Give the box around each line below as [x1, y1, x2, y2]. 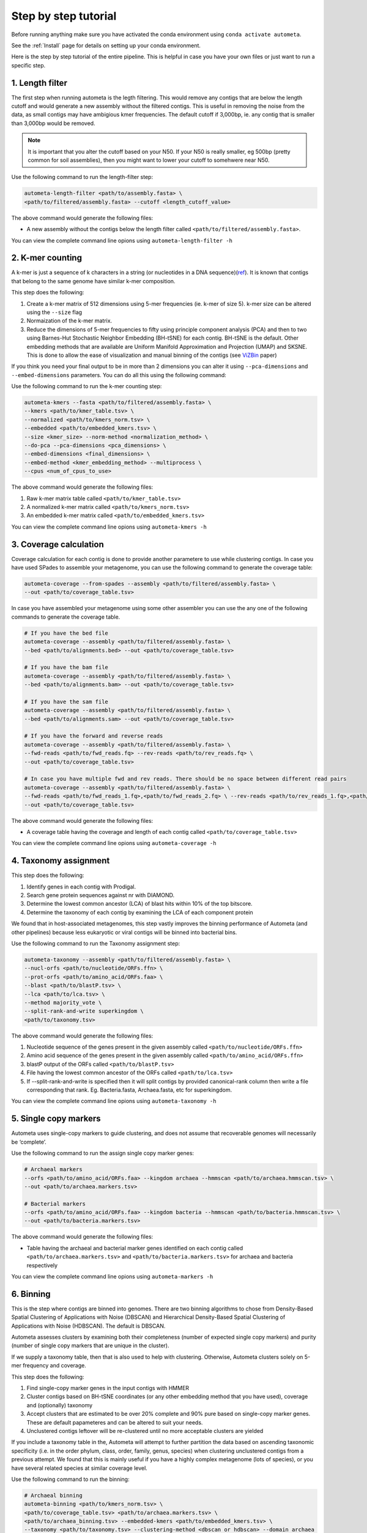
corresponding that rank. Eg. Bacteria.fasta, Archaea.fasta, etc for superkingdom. [26, 1086, 232, 1094]
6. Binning [11, 1288, 51, 1299]
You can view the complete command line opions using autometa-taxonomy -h [11, 1098, 217, 1105]
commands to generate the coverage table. [11, 613, 120, 621]
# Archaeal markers [24, 1166, 83, 1173]
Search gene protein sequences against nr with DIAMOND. [26, 892, 174, 899]
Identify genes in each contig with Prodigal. [26, 883, 136, 890]
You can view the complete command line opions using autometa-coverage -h [11, 839, 217, 847]
